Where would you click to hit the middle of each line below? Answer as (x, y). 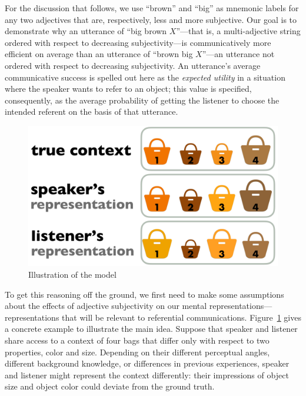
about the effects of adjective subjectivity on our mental (106, 306)
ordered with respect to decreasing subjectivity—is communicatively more (138, 42)
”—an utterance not (238, 54)
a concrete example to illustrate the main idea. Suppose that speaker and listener (151, 329)
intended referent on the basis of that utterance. (92, 112)
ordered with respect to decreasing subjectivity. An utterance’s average (133, 65)
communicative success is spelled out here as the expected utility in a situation (145, 77)
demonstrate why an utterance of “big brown (86, 31)
